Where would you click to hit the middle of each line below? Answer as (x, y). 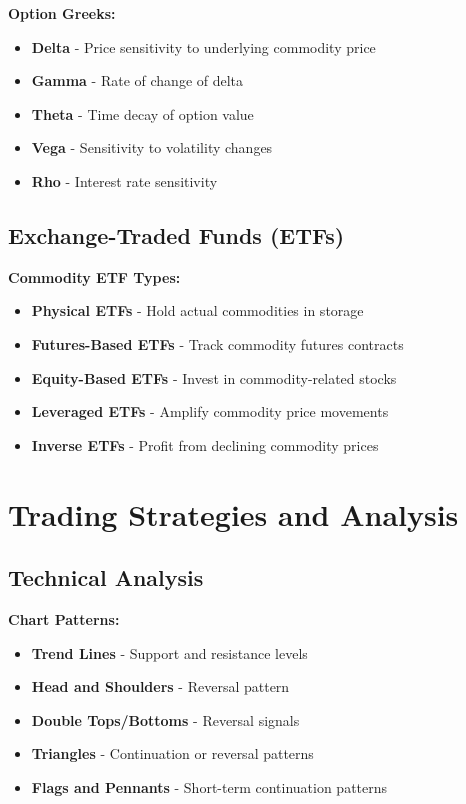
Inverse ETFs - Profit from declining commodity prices (205, 444)
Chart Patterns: (64, 618)
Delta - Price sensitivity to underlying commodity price (203, 46)
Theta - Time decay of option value (142, 113)
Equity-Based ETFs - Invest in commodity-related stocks (214, 377)
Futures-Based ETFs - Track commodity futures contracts (217, 343)
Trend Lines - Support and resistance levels (169, 652)
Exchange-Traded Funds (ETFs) (176, 234)
